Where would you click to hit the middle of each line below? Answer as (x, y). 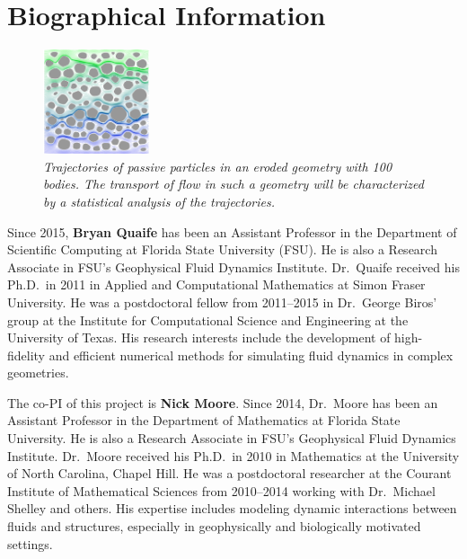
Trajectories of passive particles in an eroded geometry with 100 (218, 166)
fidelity (26, 355)
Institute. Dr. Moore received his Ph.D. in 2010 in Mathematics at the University (233, 455)
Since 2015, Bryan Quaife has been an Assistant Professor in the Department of (232, 231)
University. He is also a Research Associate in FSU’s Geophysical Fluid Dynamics (232, 438)
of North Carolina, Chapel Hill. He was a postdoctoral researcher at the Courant (229, 473)
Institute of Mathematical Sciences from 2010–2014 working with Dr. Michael (221, 490)
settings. (30, 543)
